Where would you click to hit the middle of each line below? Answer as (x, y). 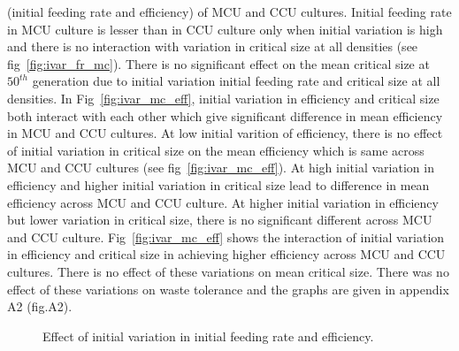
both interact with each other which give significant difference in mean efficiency (225, 115)
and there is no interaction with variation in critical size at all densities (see (213, 46)
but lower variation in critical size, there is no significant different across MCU (220, 220)
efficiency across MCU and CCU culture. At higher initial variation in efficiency (223, 202)
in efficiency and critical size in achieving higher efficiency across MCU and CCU (226, 254)
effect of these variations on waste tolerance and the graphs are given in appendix (228, 289)
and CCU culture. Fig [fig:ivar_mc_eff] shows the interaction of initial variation (226, 237)
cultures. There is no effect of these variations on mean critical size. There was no (228, 271)
